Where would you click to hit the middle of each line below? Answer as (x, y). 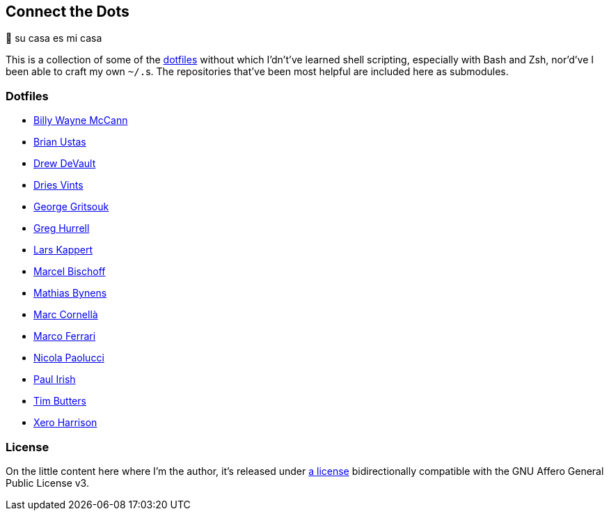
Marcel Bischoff (70, 272)
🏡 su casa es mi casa (54, 38)
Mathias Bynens (70, 293)
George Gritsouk (71, 207)
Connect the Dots (68, 11)
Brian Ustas (60, 142)
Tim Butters (60, 401)
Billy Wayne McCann (81, 120)
